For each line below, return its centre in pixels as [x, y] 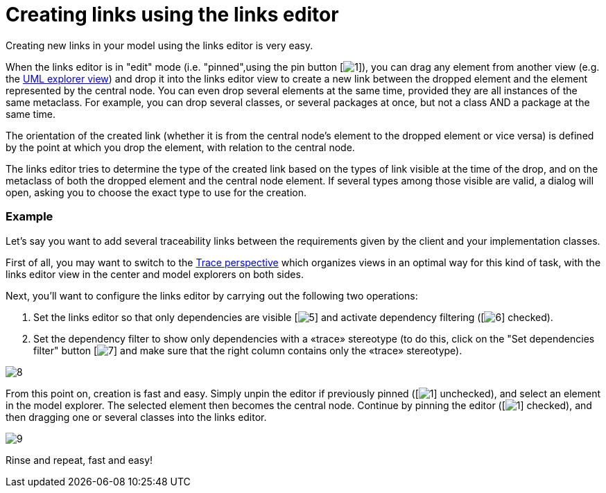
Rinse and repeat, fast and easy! [79, 460]
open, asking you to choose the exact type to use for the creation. [156, 192]
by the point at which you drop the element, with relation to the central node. [180, 147]
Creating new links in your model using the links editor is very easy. [159, 45]
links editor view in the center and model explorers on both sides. [155, 274]
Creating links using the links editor [172, 15]
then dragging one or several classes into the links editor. [136, 417]
